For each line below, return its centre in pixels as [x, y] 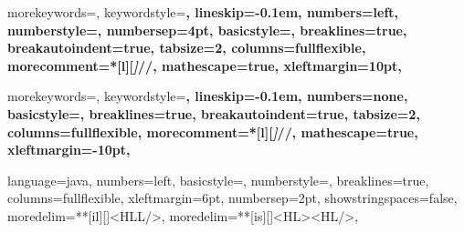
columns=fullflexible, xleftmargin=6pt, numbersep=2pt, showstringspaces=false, [232, 198]
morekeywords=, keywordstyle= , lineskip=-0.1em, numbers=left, [203, 12]
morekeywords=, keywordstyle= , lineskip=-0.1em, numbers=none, [208, 96]
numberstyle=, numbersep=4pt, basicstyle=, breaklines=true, [207, 30]
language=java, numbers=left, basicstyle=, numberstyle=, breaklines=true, [218, 180]
